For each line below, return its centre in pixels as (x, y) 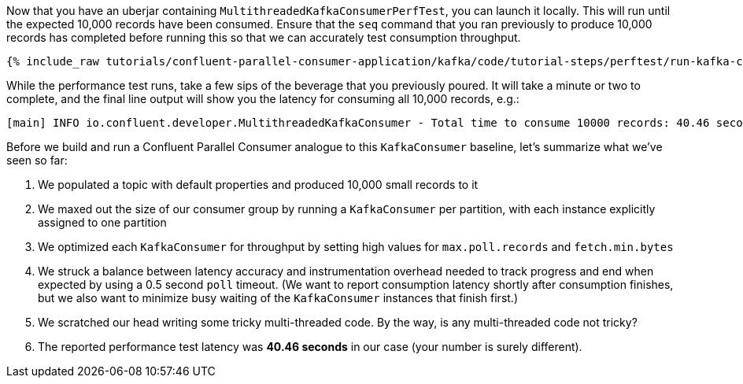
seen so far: (37, 160)
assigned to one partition (102, 222)
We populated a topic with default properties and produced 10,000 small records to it (258, 185)
